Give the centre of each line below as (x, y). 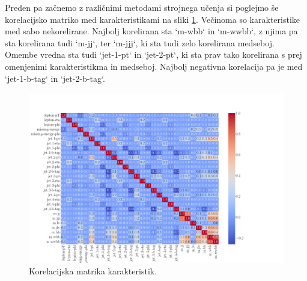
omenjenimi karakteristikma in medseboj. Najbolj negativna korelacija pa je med (154, 66)
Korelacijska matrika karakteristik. (93, 271)
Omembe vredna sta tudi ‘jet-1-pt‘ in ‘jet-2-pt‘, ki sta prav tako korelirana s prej (153, 54)
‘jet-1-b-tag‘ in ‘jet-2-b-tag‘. (55, 78)
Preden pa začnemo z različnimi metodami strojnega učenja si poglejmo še (142, 7)
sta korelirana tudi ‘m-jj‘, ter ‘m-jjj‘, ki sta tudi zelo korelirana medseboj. (140, 42)
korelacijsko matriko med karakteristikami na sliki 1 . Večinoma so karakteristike (152, 19)
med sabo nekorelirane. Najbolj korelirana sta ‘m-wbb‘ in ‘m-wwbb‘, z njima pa (151, 31)
